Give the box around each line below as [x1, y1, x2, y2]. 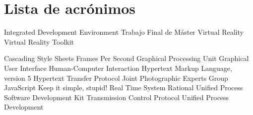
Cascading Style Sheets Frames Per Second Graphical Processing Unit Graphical [4, 53, 249, 63]
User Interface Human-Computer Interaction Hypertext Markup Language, [4, 62, 232, 73]
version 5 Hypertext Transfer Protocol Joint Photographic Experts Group [4, 72, 228, 83]
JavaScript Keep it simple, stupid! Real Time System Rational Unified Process [4, 82, 243, 93]
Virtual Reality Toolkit [4, 36, 74, 47]
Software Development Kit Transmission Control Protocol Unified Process [4, 92, 229, 102]
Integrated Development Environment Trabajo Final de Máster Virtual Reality [4, 27, 244, 37]
